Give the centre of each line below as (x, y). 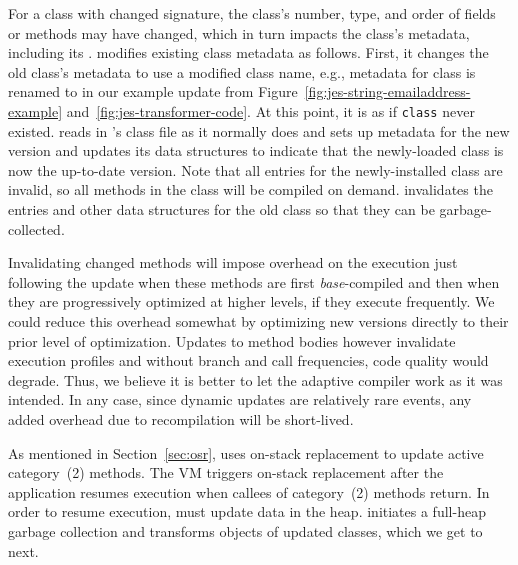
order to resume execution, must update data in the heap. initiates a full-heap (247, 511)
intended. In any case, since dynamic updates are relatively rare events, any (240, 399)
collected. (36, 228)
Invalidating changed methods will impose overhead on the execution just (233, 262)
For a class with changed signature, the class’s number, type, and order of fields (252, 13)
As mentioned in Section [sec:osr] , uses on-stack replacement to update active (246, 452)
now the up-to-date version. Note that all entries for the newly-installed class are (255, 169)
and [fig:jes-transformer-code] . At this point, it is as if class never (270, 110)
